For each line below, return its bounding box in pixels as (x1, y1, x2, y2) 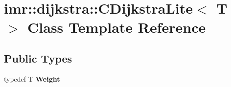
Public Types (4, 50, 72, 65)
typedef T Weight (4, 73, 60, 84)
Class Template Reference (27, 17, 206, 37)
